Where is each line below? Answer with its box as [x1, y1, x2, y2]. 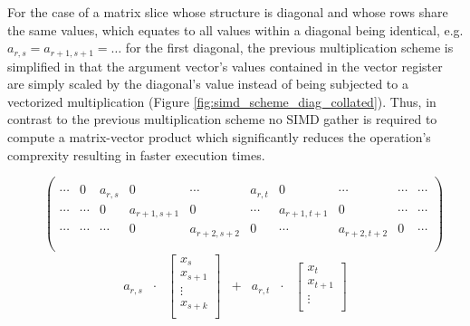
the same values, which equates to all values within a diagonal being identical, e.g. [7, 20, 464, 39]
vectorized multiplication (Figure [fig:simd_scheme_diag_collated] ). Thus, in [7, 91, 436, 110]
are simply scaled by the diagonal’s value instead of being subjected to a [7, 74, 408, 93]
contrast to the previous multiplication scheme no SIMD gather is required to [7, 110, 437, 129]
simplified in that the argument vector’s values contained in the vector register [7, 56, 443, 75]
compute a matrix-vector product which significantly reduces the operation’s [7, 128, 431, 147]
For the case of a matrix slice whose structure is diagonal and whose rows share [7, 3, 448, 21]
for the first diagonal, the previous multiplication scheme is [125, 38, 454, 57]
